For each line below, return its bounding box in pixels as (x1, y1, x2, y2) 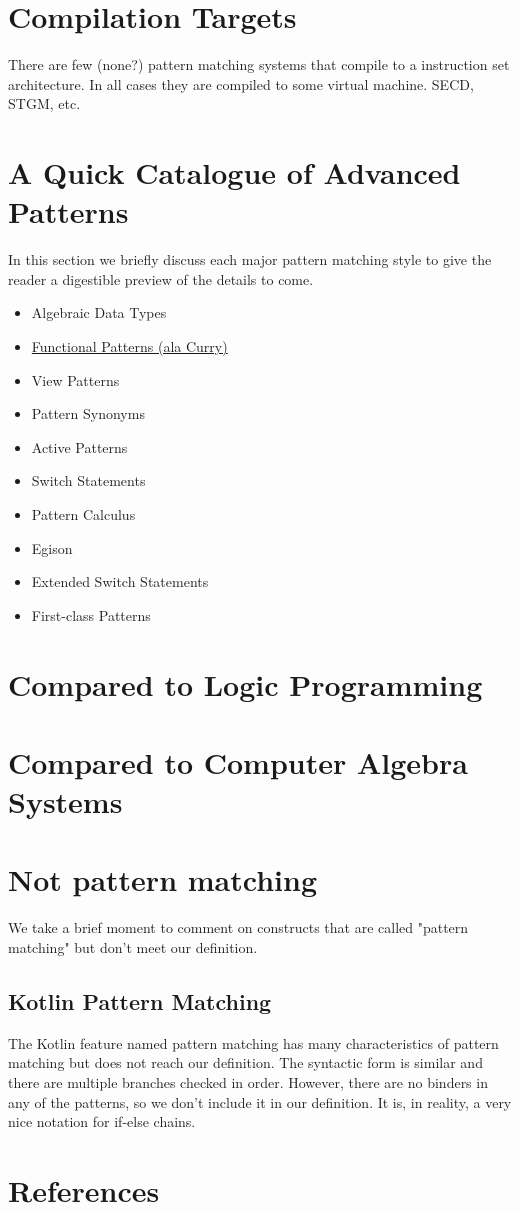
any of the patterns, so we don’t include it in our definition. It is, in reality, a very (8, 1091, 512, 1112)
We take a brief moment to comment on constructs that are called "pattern (8, 917, 469, 938)
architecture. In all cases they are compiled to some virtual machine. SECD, (8, 73, 474, 94)
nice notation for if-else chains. (8, 1111, 196, 1132)
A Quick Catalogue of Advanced (8, 152, 461, 193)
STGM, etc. (8, 93, 81, 114)
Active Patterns (31, 436, 128, 457)
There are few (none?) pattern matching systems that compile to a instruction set (8, 54, 510, 75)
